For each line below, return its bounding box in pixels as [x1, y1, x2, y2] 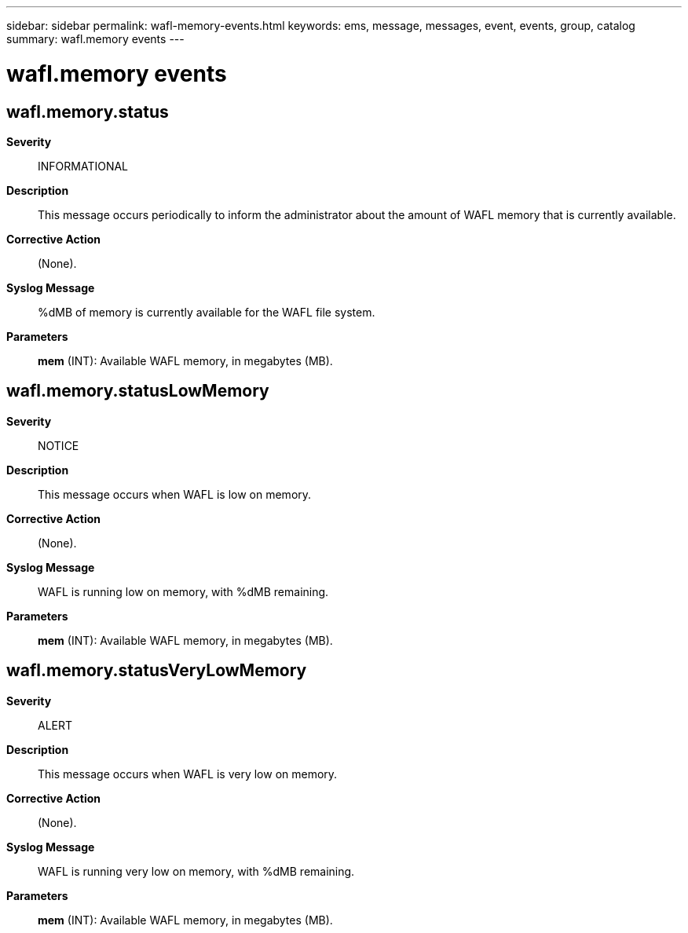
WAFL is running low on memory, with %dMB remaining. [38, 584, 329, 598]
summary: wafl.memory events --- [6, 32, 185, 46]
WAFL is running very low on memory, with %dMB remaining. [38, 864, 355, 878]
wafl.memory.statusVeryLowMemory [6, 660, 307, 681]
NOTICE [38, 438, 79, 452]
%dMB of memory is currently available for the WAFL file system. [38, 305, 375, 319]
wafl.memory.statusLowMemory [6, 381, 269, 401]
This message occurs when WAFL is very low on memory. [38, 767, 338, 781]
